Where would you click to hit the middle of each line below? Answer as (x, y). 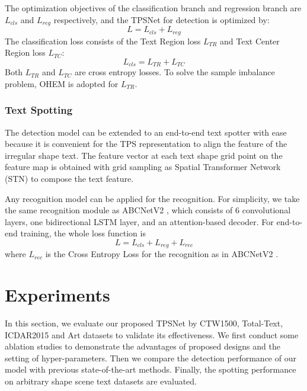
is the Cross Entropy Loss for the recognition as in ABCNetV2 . (162, 254)
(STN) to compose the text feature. (69, 178)
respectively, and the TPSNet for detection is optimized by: (162, 19)
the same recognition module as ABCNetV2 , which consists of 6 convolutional (148, 210)
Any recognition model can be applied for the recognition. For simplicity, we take (152, 198)
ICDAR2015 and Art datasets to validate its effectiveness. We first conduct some (152, 334)
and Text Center (250, 41)
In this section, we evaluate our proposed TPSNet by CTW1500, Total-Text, (144, 323)
